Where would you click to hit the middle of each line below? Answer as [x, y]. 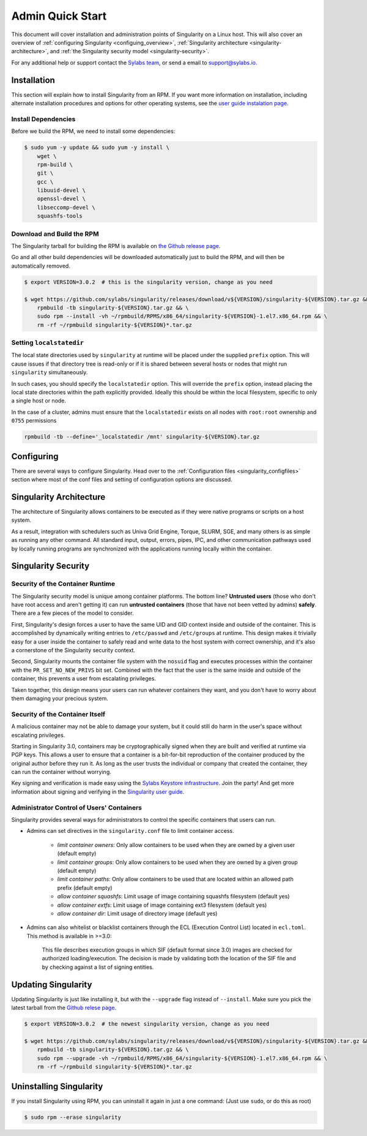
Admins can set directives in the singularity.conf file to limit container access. [131, 831]
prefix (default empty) [85, 887]
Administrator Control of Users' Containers [77, 807]
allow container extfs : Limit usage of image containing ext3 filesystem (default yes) [162, 905]
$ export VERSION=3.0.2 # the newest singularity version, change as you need [147, 1024]
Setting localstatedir [48, 343]
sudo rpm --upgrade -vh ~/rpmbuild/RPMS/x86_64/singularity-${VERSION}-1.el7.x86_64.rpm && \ [182, 1058]
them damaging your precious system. [60, 698]
